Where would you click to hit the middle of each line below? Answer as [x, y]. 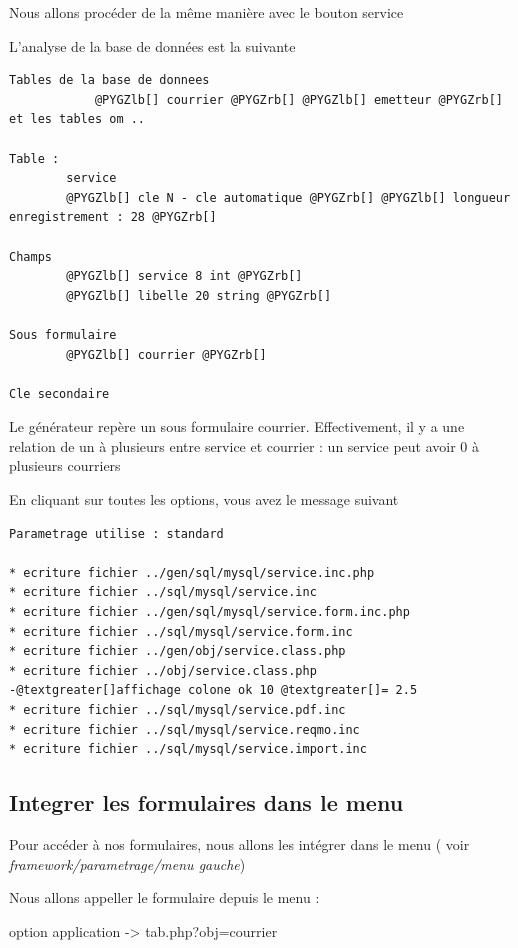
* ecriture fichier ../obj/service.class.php [163, 670]
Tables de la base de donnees [109, 80]
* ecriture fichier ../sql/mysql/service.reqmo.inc [184, 729]
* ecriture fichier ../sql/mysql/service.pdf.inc [177, 710]
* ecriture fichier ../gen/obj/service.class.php [177, 651]
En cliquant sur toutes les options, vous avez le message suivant [204, 499]
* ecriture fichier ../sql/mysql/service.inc [163, 592]
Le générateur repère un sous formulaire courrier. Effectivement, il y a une [237, 426]
